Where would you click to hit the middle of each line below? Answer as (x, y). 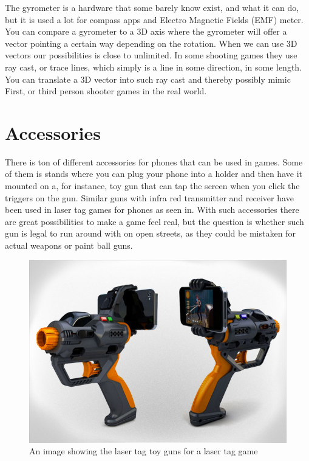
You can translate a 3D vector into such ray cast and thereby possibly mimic (148, 79)
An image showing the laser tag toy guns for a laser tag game (144, 451)
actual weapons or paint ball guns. (69, 245)
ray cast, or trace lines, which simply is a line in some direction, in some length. (154, 67)
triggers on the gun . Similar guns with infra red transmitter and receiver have (149, 197)
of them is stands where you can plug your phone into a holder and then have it (154, 174)
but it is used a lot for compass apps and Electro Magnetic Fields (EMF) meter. (154, 19)
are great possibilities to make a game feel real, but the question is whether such (154, 221)
